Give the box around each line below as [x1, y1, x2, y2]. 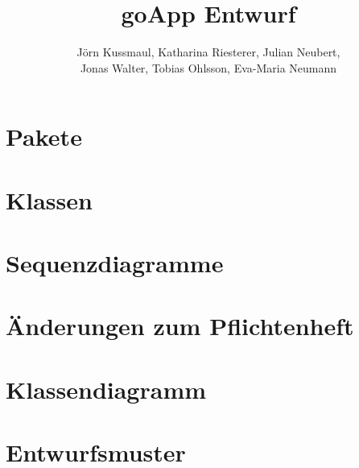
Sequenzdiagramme [6, 246, 224, 280]
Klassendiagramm [6, 372, 207, 405]
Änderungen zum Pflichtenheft [6, 309, 354, 342]
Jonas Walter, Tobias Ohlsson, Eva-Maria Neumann [80, 59, 337, 76]
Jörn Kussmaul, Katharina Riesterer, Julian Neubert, [76, 43, 340, 60]
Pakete [6, 120, 82, 153]
